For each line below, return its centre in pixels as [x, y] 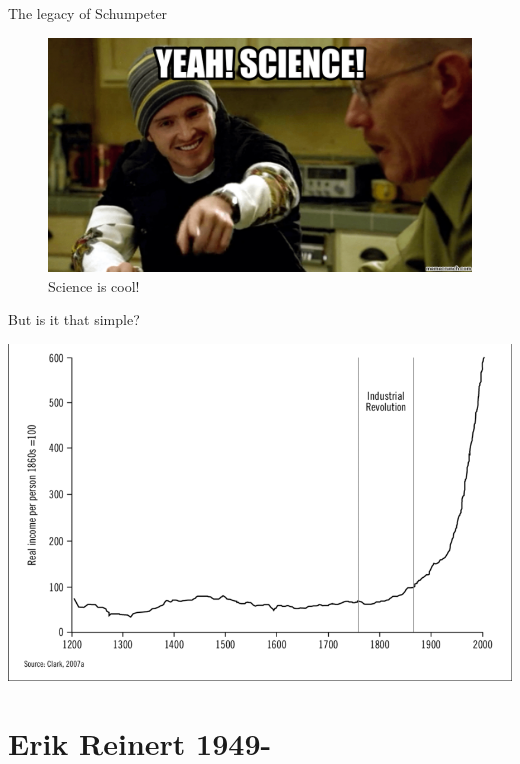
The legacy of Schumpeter [88, 13]
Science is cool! [94, 285]
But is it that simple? [74, 319]
